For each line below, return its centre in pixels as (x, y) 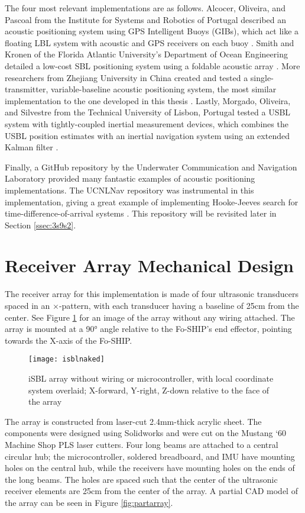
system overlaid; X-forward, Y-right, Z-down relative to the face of (149, 390)
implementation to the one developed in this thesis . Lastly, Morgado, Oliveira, (148, 100)
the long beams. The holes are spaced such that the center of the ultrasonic (141, 479)
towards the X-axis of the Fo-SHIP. (69, 340)
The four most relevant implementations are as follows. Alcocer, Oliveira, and (145, 8)
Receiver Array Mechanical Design (149, 265)
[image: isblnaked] (66, 359)
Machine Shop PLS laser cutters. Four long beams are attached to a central (142, 444)
